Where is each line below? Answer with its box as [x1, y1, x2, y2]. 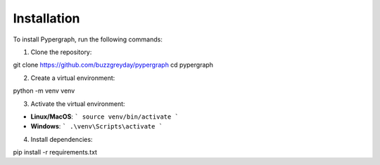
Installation [13, 11, 80, 26]
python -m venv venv [13, 86, 75, 95]
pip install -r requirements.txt [13, 148, 98, 157]
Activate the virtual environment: [30, 99, 126, 108]
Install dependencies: [30, 135, 93, 143]
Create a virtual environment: [30, 74, 115, 82]
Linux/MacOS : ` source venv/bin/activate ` [30, 112, 179, 121]
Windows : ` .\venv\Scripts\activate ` [30, 122, 163, 131]
